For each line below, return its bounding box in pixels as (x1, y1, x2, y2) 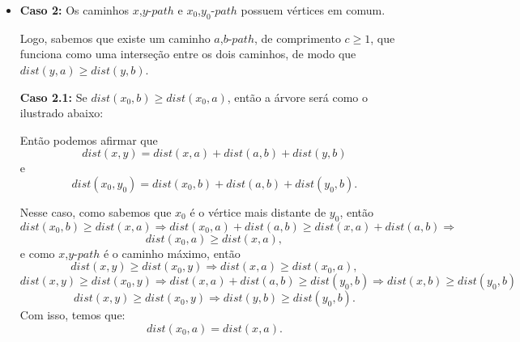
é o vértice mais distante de (190, 203, 326, 220)
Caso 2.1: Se (19, 88, 87, 105)
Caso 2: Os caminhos (19, 2, 130, 18)
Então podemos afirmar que (19, 131, 158, 148)
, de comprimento (254, 29, 341, 46)
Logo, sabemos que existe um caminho (19, 29, 211, 46)
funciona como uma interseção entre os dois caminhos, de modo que (19, 45, 356, 62)
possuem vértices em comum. (241, 2, 386, 18)
